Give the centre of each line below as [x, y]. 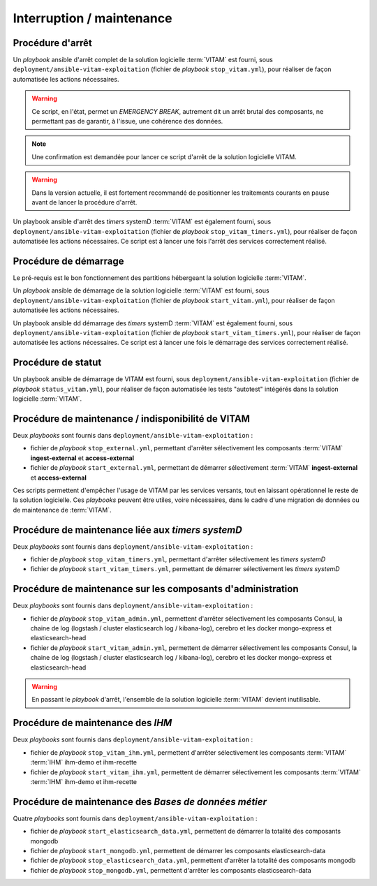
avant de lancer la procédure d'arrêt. [84, 202]
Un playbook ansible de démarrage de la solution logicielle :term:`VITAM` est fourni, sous [141, 290]
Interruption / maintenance [93, 18]
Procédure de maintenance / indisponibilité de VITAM [132, 419]
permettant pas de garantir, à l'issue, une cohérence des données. [127, 121]
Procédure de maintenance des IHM [93, 723]
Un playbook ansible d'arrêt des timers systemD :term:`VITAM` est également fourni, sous [142, 222]
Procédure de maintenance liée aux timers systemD [127, 530]
